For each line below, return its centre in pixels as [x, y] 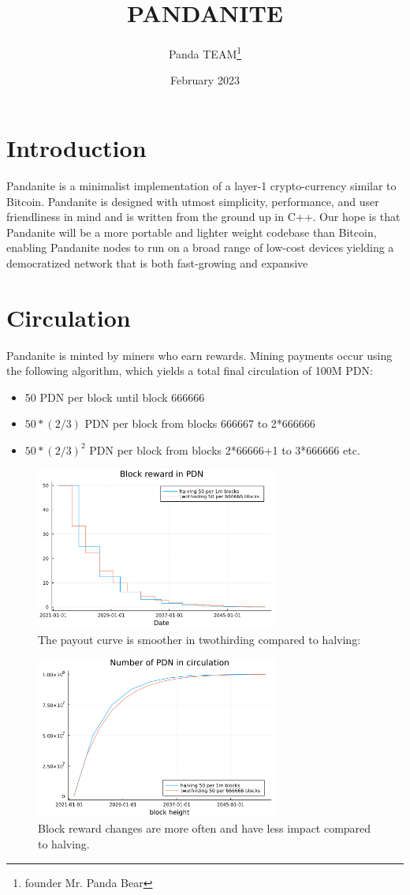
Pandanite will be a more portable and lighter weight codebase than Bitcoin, [192, 232]
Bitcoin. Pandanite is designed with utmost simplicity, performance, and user [193, 201]
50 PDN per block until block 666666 [115, 397]
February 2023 [205, 80]
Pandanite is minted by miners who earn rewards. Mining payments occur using [199, 355]
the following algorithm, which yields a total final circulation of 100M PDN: [190, 371]
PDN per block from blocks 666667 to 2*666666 [200, 423]
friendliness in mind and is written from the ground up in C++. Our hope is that [203, 217]
